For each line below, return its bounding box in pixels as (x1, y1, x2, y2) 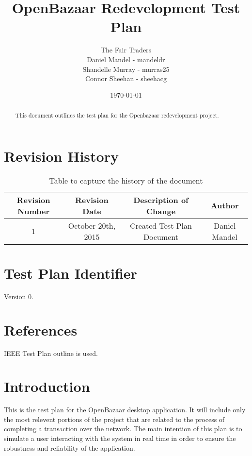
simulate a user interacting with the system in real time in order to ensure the (4, 433, 236, 443)
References (4, 320, 78, 339)
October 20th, (68, 220, 116, 231)
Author (210, 200, 239, 211)
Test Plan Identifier (4, 263, 137, 283)
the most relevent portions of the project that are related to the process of (4, 414, 225, 424)
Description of (133, 194, 189, 205)
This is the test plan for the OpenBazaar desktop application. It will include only (4, 405, 246, 415)
